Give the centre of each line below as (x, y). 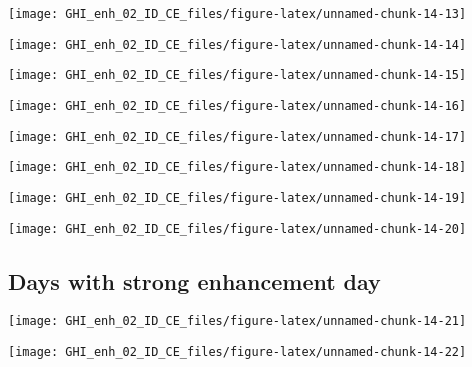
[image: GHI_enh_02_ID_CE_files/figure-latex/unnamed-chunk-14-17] (237, 136)
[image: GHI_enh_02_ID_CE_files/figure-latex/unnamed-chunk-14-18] (237, 167)
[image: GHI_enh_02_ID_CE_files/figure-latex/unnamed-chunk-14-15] (237, 75)
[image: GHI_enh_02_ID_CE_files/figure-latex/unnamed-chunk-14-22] (237, 352)
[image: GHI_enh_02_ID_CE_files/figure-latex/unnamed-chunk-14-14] (237, 44)
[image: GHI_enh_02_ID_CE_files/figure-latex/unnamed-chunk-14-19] (237, 197)
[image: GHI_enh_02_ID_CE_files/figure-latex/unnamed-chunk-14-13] (237, 14)
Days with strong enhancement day (194, 280)
